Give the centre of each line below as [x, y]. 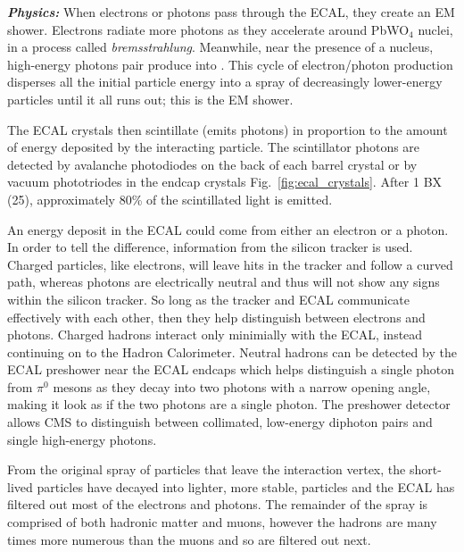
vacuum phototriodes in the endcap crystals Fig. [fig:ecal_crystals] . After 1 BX [225, 182]
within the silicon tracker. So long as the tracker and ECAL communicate [209, 299]
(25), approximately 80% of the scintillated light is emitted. [170, 199]
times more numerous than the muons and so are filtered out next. [189, 539]
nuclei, [435, 29]
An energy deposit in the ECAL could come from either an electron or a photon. [228, 229]
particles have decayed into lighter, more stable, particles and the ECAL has [246, 486]
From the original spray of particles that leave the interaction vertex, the [207, 469]
